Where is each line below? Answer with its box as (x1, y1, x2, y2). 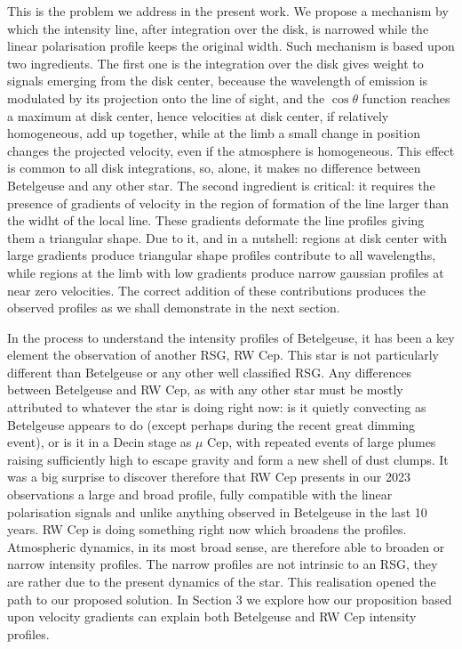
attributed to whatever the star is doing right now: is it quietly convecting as (7, 398, 426, 417)
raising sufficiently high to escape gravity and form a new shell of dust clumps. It (7, 450, 449, 468)
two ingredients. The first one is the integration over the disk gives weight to (7, 53, 424, 72)
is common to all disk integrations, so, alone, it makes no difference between (7, 158, 421, 177)
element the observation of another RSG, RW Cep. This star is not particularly (7, 345, 439, 364)
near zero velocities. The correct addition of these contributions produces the (7, 280, 426, 299)
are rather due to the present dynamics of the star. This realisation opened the (7, 572, 436, 590)
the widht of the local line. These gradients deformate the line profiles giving (7, 211, 425, 230)
